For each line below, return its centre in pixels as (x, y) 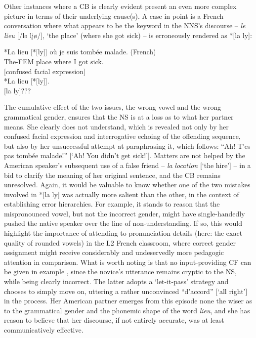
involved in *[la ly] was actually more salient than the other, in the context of (122, 194)
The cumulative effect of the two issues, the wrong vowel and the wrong (113, 107)
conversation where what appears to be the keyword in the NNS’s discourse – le (125, 25)
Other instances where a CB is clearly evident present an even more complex (120, 6)
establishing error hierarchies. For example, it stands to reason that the (112, 204)
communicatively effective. (44, 330)
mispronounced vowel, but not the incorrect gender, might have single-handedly (125, 213)
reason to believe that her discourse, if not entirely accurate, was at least (114, 320)
